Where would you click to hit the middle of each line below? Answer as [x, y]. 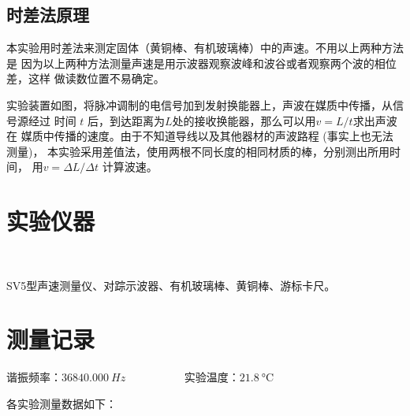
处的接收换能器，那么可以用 [244, 120]
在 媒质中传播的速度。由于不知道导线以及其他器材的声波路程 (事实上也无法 [200, 136]
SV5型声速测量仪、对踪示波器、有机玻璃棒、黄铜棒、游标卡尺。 [171, 285]
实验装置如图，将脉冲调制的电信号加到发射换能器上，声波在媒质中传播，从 [199, 104]
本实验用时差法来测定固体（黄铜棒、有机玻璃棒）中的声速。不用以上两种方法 [205, 48]
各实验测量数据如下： [61, 403]
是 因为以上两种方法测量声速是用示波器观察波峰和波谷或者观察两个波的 [190, 63]
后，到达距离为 [127, 120]
